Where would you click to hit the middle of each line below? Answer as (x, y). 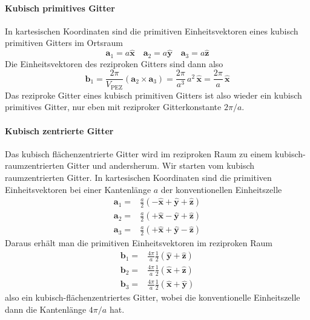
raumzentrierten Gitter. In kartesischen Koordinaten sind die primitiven (138, 177)
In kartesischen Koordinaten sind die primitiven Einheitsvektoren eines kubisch (152, 31)
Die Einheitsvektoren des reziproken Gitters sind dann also (114, 63)
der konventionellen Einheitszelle (221, 189)
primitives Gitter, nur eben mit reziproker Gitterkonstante (113, 107)
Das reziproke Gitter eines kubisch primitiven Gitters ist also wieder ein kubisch (153, 95)
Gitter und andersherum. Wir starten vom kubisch (161, 165)
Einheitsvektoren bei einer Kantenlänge (78, 189)
